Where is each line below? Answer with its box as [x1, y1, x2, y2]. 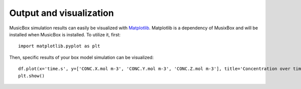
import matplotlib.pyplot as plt [18, 43, 100, 49]
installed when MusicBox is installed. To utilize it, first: [9, 31, 121, 37]
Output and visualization [9, 7, 114, 18]
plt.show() [18, 73, 45, 79]
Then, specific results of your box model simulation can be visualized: [9, 54, 154, 60]
